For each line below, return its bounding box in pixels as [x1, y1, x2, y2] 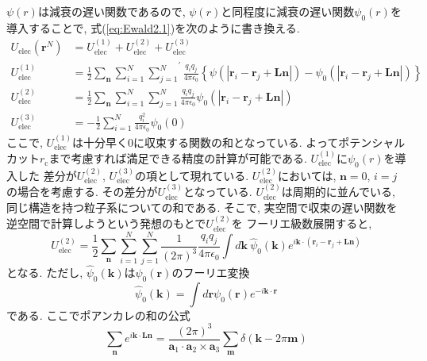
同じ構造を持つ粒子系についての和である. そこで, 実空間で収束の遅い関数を [6, 198, 398, 215]
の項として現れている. [134, 167, 249, 183]
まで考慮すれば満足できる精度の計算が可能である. [48, 150, 307, 167]
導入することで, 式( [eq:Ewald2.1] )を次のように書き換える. [6, 19, 300, 36]
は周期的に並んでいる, [281, 183, 395, 200]
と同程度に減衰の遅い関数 [221, 3, 355, 19]
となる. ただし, [6, 264, 83, 281]
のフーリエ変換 [171, 264, 250, 281]
